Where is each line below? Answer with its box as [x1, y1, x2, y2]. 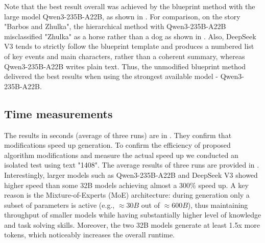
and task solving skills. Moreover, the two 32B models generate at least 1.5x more [4, 219, 260, 230]
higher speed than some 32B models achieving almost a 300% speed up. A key [4, 179, 249, 190]
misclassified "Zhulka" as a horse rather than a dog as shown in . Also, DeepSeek [4, 31, 256, 41]
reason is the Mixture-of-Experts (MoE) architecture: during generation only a [4, 190, 250, 200]
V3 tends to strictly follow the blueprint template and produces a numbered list [4, 41, 254, 51]
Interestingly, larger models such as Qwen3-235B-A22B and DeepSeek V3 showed [4, 169, 258, 180]
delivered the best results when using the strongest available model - [4, 71, 218, 82]
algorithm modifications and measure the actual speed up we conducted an [4, 149, 238, 160]
